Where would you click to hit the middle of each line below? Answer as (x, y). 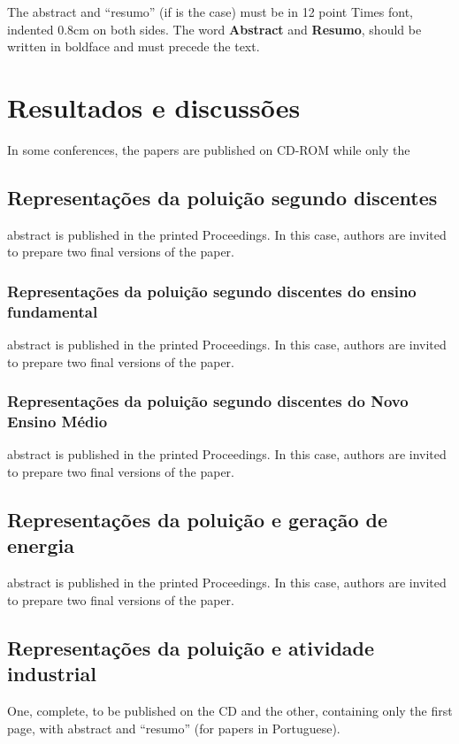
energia (41, 545)
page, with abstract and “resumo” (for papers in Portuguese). (174, 728)
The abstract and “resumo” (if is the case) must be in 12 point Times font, (210, 12)
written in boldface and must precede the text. (134, 46)
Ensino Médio (57, 422)
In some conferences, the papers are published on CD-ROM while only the (209, 149)
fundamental (53, 311)
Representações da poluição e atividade (191, 647)
